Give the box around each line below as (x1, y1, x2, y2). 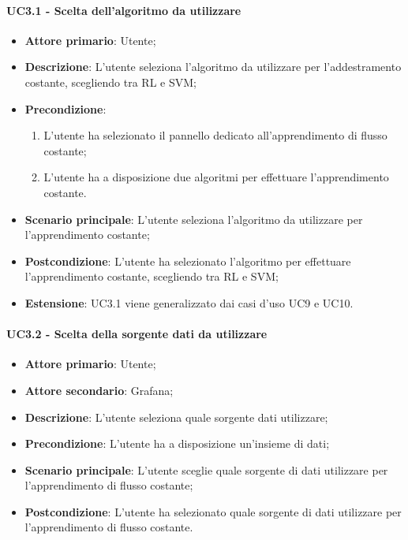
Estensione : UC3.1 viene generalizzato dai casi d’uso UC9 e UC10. (24, 294, 354, 311)
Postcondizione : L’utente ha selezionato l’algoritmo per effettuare (24, 252, 351, 269)
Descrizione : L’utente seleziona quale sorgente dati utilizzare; (24, 408, 328, 425)
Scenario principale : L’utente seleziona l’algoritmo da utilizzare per (24, 210, 363, 227)
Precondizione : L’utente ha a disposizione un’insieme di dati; (24, 435, 330, 452)
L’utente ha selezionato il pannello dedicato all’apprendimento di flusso (43, 127, 387, 143)
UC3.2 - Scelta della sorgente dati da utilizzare (6, 326, 268, 342)
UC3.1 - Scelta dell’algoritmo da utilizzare (6, 2, 241, 18)
